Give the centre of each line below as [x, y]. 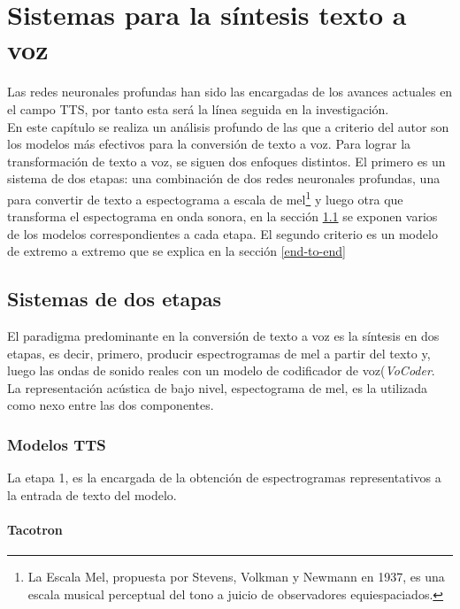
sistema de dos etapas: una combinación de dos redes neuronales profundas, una [224, 178]
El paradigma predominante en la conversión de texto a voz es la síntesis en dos [223, 336]
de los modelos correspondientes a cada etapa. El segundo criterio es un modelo [222, 233]
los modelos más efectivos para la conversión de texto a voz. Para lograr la [209, 144]
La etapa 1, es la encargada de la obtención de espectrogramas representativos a [224, 478]
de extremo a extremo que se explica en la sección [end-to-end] [176, 251]
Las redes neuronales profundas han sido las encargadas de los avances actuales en [230, 92]
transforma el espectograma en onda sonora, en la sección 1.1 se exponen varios [222, 216]
